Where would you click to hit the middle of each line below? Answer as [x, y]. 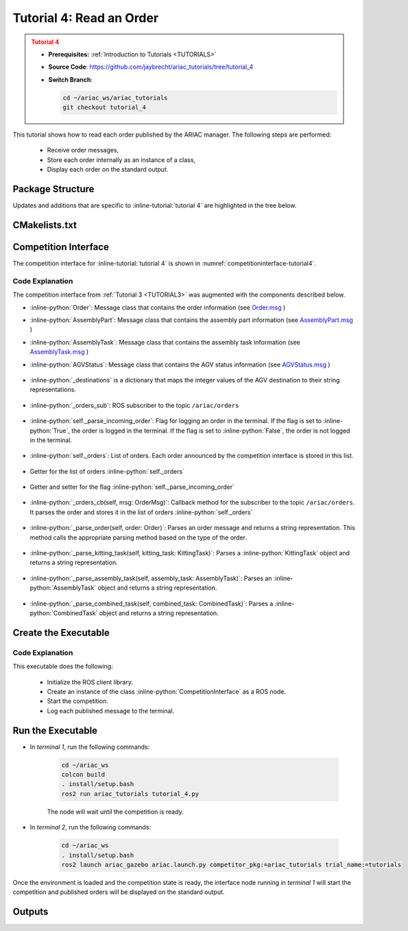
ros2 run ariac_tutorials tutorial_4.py [130, 794]
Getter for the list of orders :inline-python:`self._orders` [107, 471]
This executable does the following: [63, 667]
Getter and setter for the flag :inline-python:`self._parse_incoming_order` [132, 487]
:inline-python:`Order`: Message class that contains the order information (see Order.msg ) [158, 307]
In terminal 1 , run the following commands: [90, 747]
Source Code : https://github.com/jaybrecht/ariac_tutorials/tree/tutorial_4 [151, 67]
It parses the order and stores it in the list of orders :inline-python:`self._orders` [141, 512]
